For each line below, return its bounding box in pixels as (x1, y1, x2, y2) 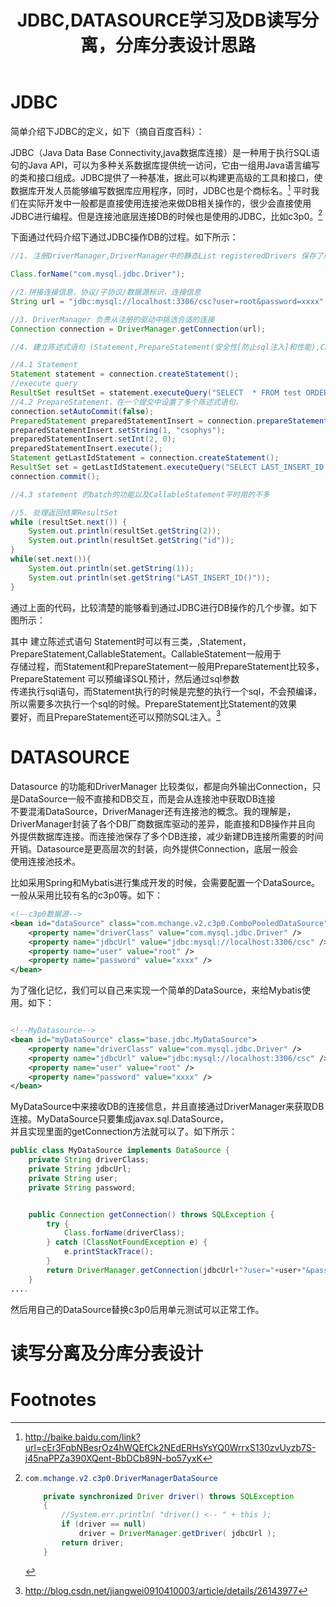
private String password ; (28, 1182, 137, 1193)
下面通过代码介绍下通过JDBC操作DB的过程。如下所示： (10, 231, 239, 243)
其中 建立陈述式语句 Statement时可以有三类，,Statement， (10, 635, 252, 647)
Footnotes (10, 1388, 97, 1411)
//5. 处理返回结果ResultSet (10, 507, 118, 518)
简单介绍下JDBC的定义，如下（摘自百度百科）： (10, 125, 205, 137)
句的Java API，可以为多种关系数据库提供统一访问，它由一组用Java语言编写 (10, 159, 320, 171)
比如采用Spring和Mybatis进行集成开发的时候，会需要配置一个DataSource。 (10, 877, 321, 889)
